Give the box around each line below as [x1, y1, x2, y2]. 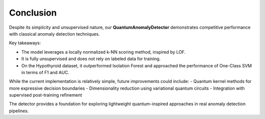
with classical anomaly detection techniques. [9, 31, 100, 37]
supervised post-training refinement [9, 92, 82, 98]
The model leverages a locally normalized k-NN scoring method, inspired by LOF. [21, 49, 186, 55]
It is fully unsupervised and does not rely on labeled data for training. [21, 56, 161, 62]
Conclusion [9, 7, 57, 18]
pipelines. [9, 108, 29, 114]
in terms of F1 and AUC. [21, 69, 70, 75]
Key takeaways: [9, 40, 41, 46]
